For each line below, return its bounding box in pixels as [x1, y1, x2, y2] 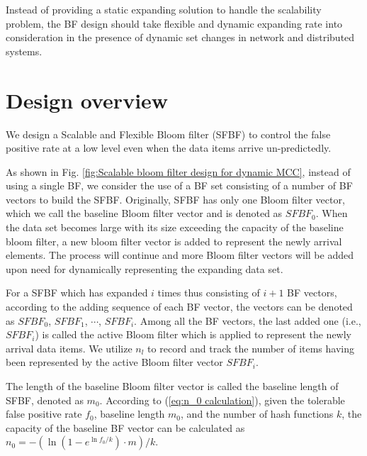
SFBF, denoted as [6, 392, 84, 407]
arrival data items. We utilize [6, 340, 132, 355]
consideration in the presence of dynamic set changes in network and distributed [6, 30, 355, 45]
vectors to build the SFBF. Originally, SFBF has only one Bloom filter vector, [6, 191, 345, 206]
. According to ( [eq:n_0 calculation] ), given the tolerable [99, 392, 345, 407]
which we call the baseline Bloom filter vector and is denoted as [6, 206, 283, 221]
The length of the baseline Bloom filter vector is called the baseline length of [6, 379, 339, 393]
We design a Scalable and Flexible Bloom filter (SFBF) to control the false [6, 126, 331, 141]
